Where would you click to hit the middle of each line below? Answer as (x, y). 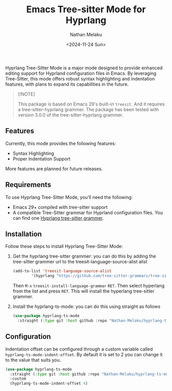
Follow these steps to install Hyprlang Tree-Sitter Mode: (64, 246)
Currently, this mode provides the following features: (61, 143)
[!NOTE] (26, 94)
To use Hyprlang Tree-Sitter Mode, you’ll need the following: (69, 197)
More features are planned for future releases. (54, 169)
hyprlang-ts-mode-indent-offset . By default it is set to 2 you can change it (84, 354)
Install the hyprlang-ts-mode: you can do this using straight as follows (87, 306)
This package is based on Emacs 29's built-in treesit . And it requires (91, 104)
